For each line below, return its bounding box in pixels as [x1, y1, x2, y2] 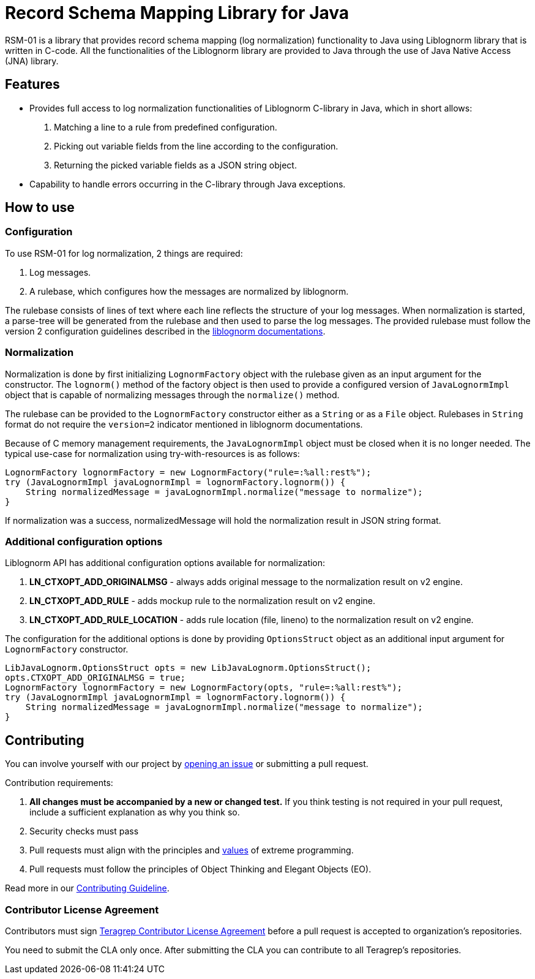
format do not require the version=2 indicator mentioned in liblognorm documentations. [5, 418, 363, 429]
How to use [5, 200, 75, 216]
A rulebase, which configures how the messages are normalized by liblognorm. [29, 285, 349, 297]
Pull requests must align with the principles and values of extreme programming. [29, 845, 354, 856]
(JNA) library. [5, 55, 59, 66]
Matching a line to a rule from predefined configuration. [54, 121, 277, 132]
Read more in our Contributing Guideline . [5, 883, 170, 894]
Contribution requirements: [5, 777, 113, 788]
